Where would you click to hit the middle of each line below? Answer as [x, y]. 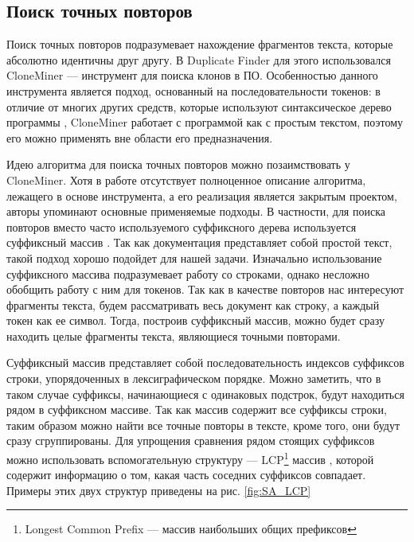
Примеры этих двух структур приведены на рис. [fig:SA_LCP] [159, 490]
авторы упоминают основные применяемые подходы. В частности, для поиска [196, 211]
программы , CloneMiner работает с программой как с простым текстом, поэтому [205, 122]
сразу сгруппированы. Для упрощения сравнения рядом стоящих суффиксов [191, 441]
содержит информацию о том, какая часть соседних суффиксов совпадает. [186, 475]
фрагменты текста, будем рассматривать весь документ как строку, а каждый [193, 304]
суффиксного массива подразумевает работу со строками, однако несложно [188, 273]
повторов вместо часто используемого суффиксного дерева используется [182, 226]
